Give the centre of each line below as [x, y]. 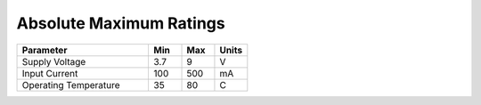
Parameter [45, 50]
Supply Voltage [54, 61]
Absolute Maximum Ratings [121, 23]
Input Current [50, 73]
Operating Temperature [71, 85]
